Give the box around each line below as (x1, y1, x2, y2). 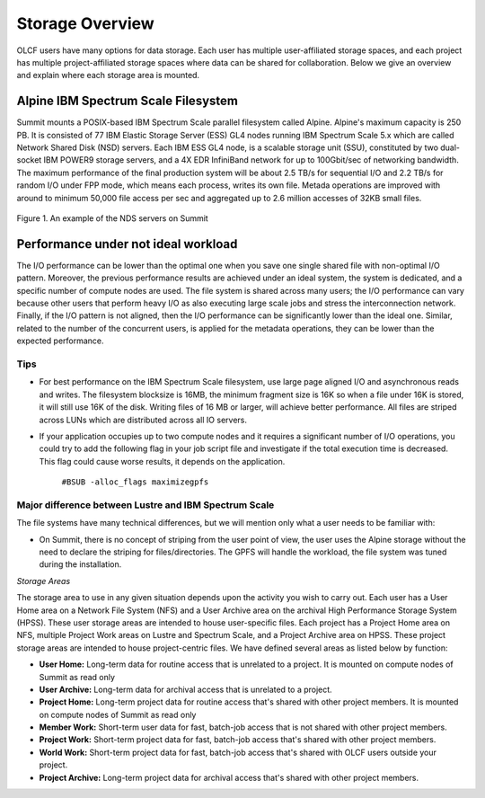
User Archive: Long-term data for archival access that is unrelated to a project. (39, 684, 332, 695)
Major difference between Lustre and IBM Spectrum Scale (16, 499, 275, 511)
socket (16, 155, 42, 165)
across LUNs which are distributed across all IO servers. (39, 414, 247, 425)
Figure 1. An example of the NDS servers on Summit (16, 212, 208, 224)
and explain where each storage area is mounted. (16, 70, 200, 81)
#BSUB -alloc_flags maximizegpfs (61, 477, 209, 487)
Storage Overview (16, 13, 154, 33)
